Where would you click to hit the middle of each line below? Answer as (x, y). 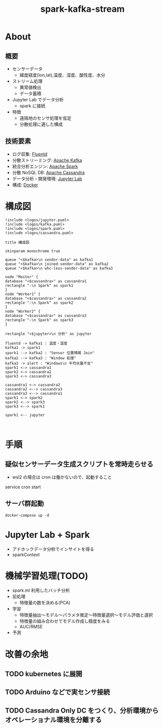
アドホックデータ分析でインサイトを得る (53, 549)
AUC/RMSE (31, 627)
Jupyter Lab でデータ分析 (38, 100)
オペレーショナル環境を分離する (54, 720)
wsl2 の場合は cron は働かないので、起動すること (62, 477)
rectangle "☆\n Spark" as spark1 (39, 285)
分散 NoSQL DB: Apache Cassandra (48, 172)
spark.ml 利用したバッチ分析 (41, 590)
